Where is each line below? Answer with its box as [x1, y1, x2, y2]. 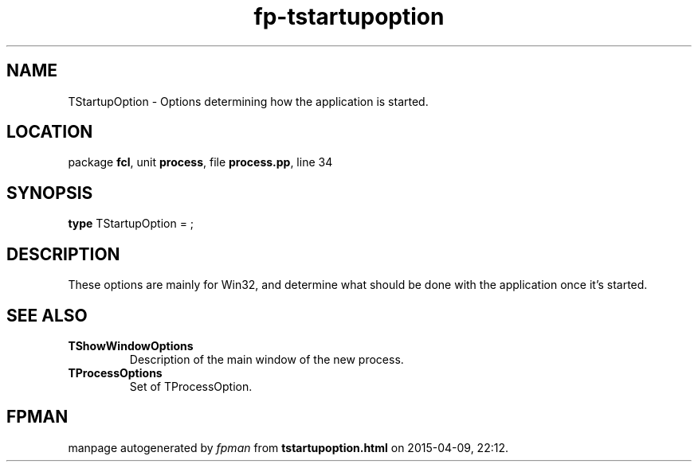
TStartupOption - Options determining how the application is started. [68, 94, 429, 108]
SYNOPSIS [6, 182, 93, 203]
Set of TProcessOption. [129, 379, 253, 393]
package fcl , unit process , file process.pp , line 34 [68, 155, 333, 170]
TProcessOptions [68, 365, 163, 380]
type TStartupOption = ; [68, 216, 194, 231]
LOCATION [6, 122, 93, 142]
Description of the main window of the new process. [129, 352, 404, 366]
